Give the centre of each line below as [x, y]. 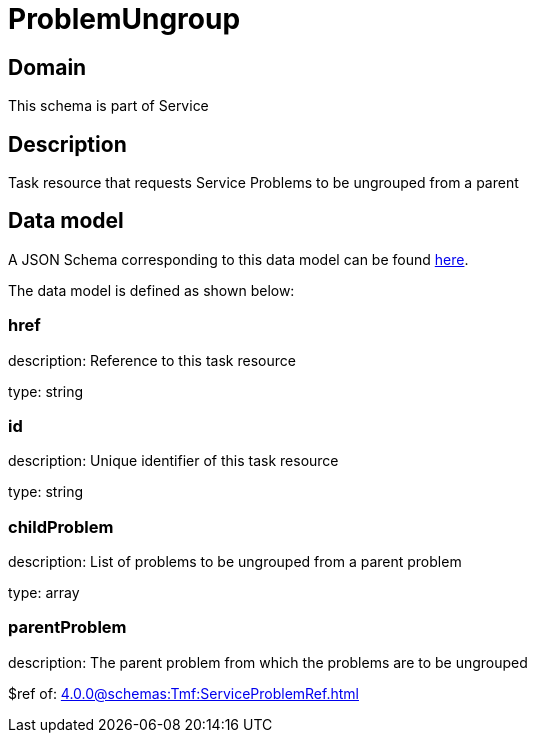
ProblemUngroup [124, 19]
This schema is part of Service [108, 106]
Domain [47, 67]
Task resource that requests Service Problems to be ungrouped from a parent [263, 183]
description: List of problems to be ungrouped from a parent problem [235, 562]
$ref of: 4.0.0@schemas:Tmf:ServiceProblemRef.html [183, 693]
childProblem [61, 526]
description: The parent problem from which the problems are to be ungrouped [268, 662]
